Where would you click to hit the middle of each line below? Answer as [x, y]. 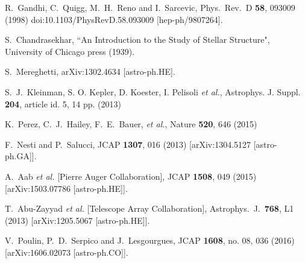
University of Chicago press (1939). [70, 51]
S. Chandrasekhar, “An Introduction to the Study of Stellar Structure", [137, 40]
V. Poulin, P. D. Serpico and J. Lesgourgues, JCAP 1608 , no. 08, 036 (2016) [150, 240]
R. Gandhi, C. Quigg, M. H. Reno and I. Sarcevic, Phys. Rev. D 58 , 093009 [150, 7]
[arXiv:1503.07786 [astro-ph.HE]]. [66, 188]
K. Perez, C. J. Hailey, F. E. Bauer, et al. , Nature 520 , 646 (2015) [131, 124]
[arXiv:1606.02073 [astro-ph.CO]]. [67, 252]
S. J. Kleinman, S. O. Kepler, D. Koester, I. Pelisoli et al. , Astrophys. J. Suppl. [153, 91]
